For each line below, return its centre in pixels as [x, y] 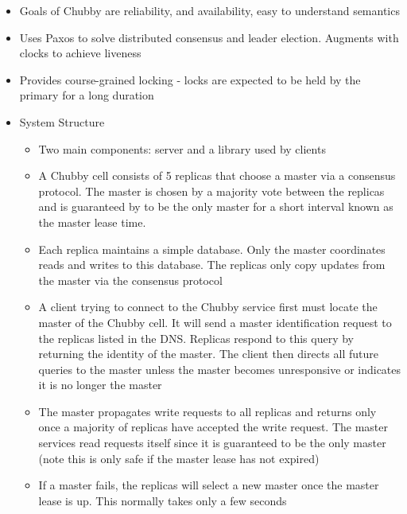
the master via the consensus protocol [130, 280]
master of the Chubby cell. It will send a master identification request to [215, 322]
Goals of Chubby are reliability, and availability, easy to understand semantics [209, 10]
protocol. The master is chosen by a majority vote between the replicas [211, 191]
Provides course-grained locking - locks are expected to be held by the [190, 79]
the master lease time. [92, 222]
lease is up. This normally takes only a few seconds [163, 500]
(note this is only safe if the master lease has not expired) [179, 458]
